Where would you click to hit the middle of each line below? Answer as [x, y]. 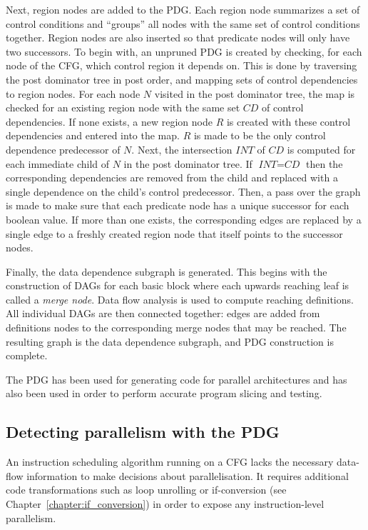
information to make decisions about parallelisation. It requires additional [188, 475]
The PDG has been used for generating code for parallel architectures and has [177, 379]
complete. [27, 355]
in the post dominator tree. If [188, 163]
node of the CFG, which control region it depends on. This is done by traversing [182, 65]
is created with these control [288, 121]
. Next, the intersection [182, 149]
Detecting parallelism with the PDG [143, 432]
